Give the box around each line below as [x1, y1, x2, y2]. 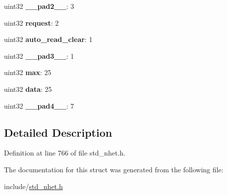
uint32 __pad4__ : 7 [4, 100, 74, 111]
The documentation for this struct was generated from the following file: [4, 164, 224, 174]
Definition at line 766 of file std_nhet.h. [4, 148, 125, 158]
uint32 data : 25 [4, 83, 52, 94]
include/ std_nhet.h [4, 181, 63, 191]
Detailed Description [4, 124, 113, 140]
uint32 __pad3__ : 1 [4, 50, 74, 61]
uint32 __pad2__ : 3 [4, 1, 74, 11]
